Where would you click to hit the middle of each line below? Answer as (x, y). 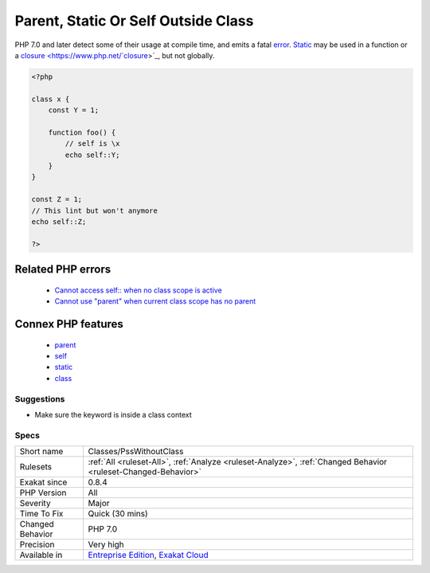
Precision (37, 544)
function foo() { (82, 132)
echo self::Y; (92, 155)
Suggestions (40, 398)
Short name (41, 452)
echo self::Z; (59, 222)
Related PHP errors (63, 270)
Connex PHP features (69, 324)
